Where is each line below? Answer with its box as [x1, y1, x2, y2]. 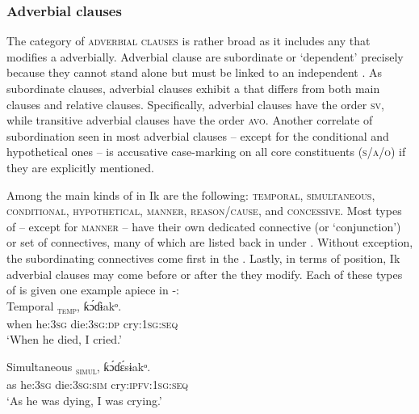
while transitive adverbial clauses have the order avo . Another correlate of [6, 112, 373, 129]
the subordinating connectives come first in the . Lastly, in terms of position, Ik [6, 249, 400, 266]
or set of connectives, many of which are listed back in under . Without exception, [6, 234, 413, 251]
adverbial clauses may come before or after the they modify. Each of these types [6, 265, 403, 282]
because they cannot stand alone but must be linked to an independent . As [6, 64, 383, 81]
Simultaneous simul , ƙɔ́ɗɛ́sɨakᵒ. [6, 358, 151, 377]
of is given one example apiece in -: [6, 281, 179, 298]
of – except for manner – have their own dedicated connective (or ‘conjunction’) [6, 218, 401, 234]
